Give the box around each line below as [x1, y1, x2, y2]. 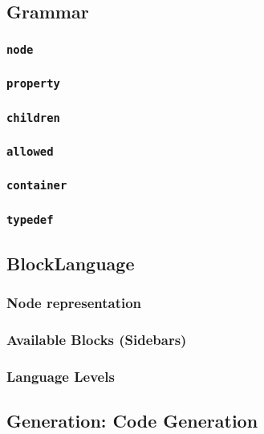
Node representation [6, 292, 142, 312]
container [6, 179, 67, 193]
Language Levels [6, 366, 115, 386]
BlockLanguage [6, 250, 135, 275]
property [6, 77, 60, 91]
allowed [6, 144, 54, 158]
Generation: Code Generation [6, 408, 258, 432]
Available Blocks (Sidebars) [6, 329, 187, 349]
